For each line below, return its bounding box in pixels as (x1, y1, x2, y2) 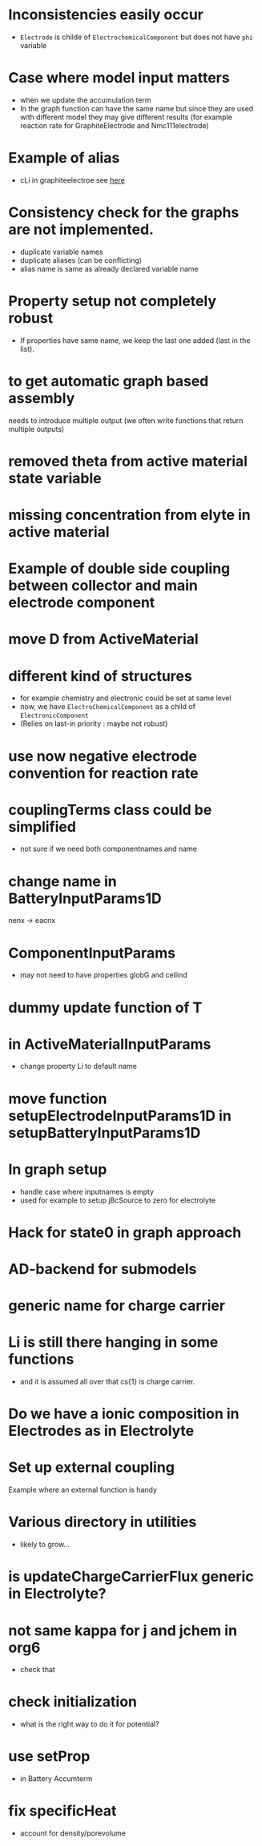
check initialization (8, 1693, 138, 1711)
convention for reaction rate (8, 764, 199, 782)
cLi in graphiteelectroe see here (19, 175, 126, 185)
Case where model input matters (8, 69, 230, 87)
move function (8, 1090, 107, 1107)
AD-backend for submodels (8, 1260, 197, 1278)
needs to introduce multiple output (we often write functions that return (8, 415, 244, 425)
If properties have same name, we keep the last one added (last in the (19, 335, 251, 345)
